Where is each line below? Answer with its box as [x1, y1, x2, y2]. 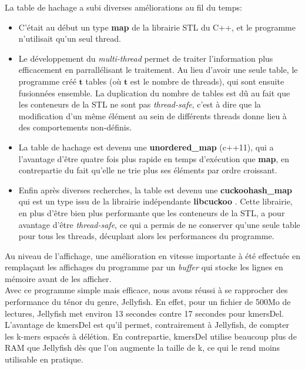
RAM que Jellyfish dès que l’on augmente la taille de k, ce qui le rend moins [5, 341, 280, 354]
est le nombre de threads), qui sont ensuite [130, 75, 284, 87]
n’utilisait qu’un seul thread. [18, 32, 121, 45]
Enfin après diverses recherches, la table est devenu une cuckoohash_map [18, 183, 292, 196]
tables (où [85, 75, 122, 87]
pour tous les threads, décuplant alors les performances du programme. [18, 230, 274, 242]
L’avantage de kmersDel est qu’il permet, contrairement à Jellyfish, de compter [5, 318, 289, 331]
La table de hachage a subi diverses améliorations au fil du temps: [5, 1, 242, 13]
